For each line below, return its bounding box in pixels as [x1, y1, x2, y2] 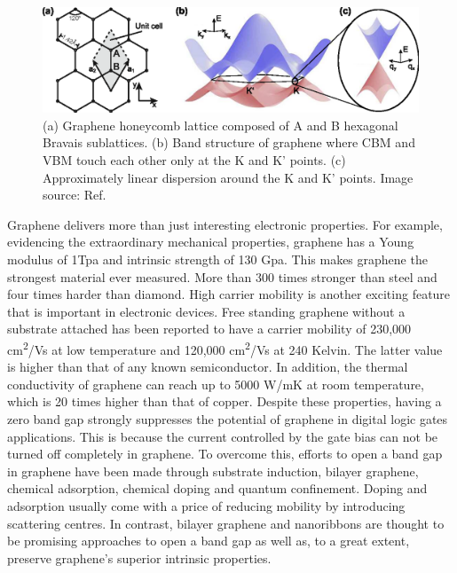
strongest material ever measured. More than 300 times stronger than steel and [7, 267, 437, 286]
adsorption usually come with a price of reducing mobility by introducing [7, 496, 406, 514]
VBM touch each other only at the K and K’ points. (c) [43, 151, 346, 169]
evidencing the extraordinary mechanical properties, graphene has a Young [7, 232, 414, 251]
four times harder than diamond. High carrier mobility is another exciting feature [7, 285, 451, 303]
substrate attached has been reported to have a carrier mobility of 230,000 [7, 319, 412, 338]
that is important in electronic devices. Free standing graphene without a [7, 302, 406, 320]
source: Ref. [43, 185, 106, 204]
